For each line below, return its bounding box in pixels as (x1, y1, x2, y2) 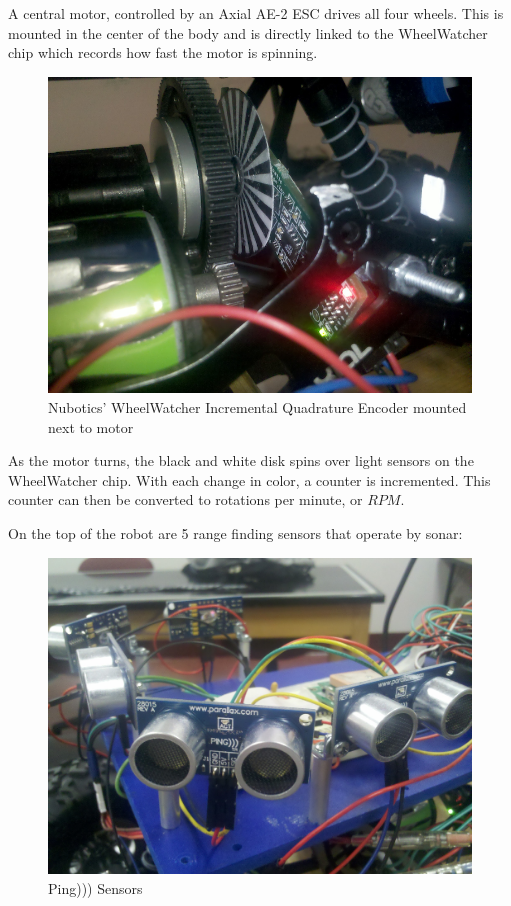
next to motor (48, 416, 134, 437)
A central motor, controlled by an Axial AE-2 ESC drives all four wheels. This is (8, 3, 504, 23)
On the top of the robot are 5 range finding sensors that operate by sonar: (8, 522, 463, 543)
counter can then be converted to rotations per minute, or (8, 489, 363, 510)
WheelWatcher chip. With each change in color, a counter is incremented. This (8, 469, 491, 490)
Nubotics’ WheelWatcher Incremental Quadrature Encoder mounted (48, 396, 467, 417)
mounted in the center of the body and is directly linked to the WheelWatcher (8, 22, 488, 43)
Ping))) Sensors (48, 877, 143, 898)
